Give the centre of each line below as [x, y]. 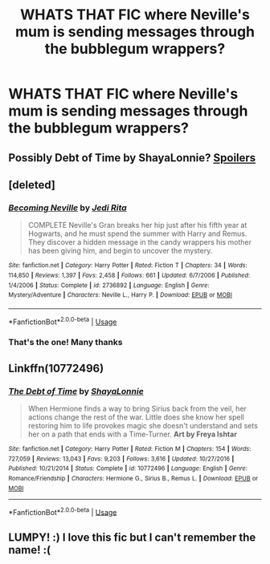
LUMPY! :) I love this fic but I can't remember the [132, 537]
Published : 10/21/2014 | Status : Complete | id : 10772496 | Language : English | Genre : [128, 469]
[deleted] [32, 185]
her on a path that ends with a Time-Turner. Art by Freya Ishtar [132, 434]
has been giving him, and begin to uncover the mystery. [120, 251]
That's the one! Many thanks [65, 343]
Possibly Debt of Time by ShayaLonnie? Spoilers [132, 158]
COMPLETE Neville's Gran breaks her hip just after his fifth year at [137, 225]
